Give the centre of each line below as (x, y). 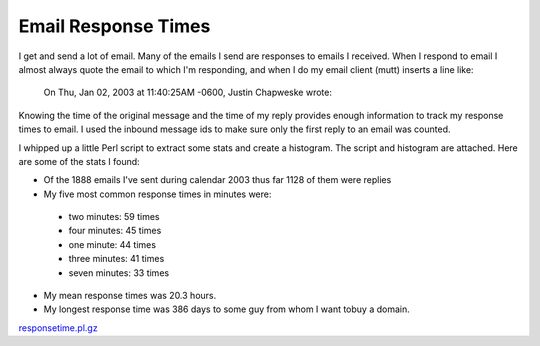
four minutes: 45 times (115, 231)
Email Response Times (114, 26)
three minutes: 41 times (116, 259)
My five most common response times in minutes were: (157, 194)
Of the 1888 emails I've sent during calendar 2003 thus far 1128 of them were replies (217, 180)
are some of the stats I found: (79, 161)
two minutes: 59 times (114, 217)
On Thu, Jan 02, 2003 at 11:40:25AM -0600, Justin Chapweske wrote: (187, 92)
